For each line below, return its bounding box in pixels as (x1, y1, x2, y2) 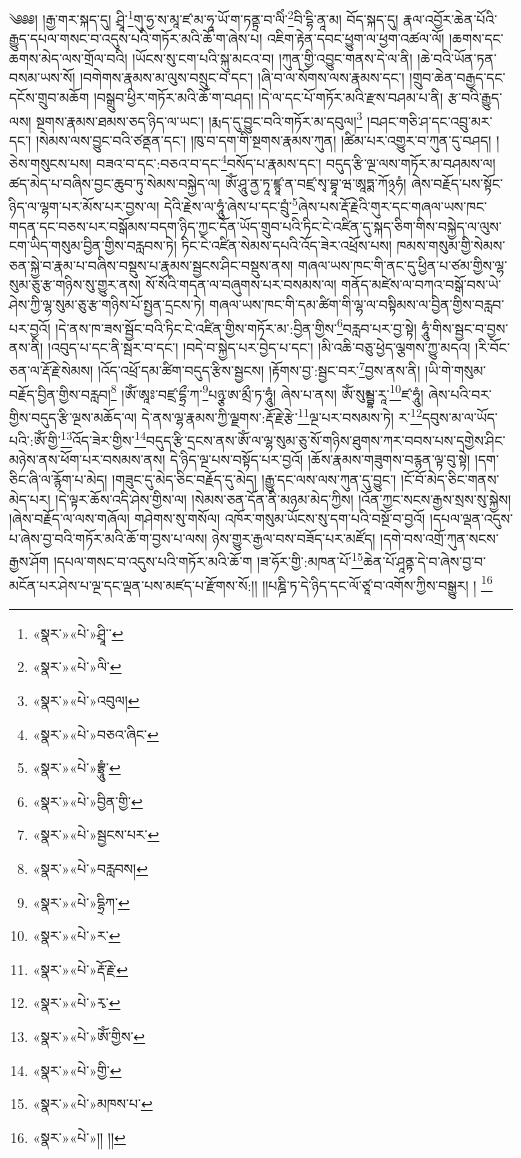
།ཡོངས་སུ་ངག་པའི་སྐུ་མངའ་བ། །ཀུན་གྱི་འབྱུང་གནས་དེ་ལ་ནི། (132, 47, 413, 68)
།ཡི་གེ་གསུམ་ (424, 360, 487, 381)
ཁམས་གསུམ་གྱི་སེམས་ (396, 235, 506, 256)
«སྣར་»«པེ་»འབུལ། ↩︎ (32, 690, 140, 711)
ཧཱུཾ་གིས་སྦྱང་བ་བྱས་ (421, 317, 509, 338)
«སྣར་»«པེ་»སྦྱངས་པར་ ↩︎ (32, 824, 160, 845)
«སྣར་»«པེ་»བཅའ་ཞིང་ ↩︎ (32, 723, 159, 744)
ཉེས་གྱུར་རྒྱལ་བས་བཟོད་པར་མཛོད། (212, 527, 376, 548)
